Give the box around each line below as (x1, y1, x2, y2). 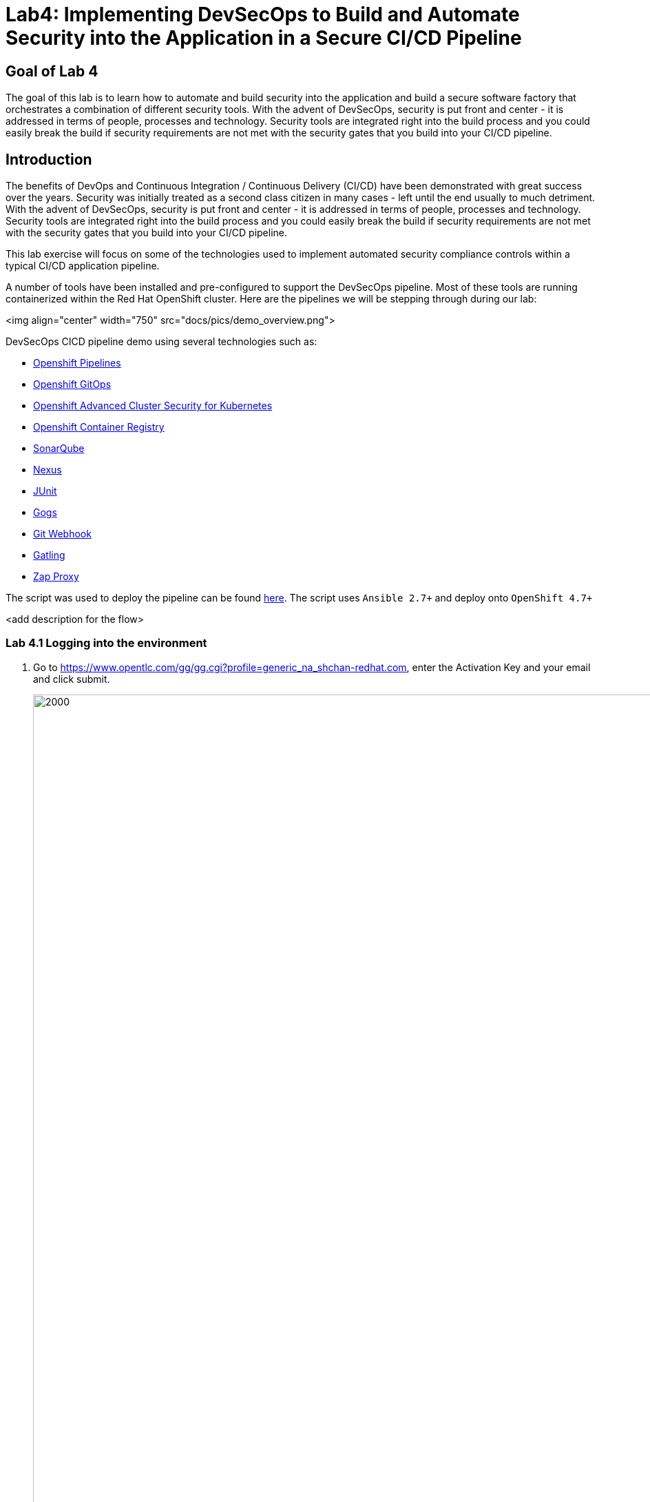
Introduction (6, 150, 92, 168)
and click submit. (33, 672, 110, 685)
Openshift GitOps (33, 378, 112, 391)
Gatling (33, 549, 65, 562)
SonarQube (33, 442, 85, 455)
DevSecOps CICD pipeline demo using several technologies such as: (6, 336, 317, 348)
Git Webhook (33, 528, 92, 540)
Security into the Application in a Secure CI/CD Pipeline (6, 26, 522, 50)
